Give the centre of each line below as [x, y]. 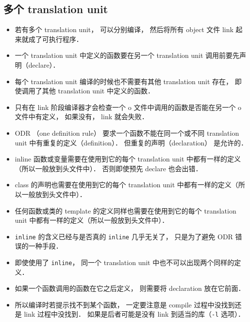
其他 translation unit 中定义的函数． [98, 91]
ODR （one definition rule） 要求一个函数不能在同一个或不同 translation [127, 133]
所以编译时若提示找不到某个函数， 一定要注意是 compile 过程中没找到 [125, 304]
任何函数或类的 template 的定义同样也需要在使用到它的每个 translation [125, 210]
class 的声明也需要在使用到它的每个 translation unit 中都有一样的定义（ [126, 185]
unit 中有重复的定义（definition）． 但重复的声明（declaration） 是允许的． [131, 142]
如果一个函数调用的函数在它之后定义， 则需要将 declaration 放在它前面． [130, 288]
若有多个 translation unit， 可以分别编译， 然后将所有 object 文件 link [124, 29]
